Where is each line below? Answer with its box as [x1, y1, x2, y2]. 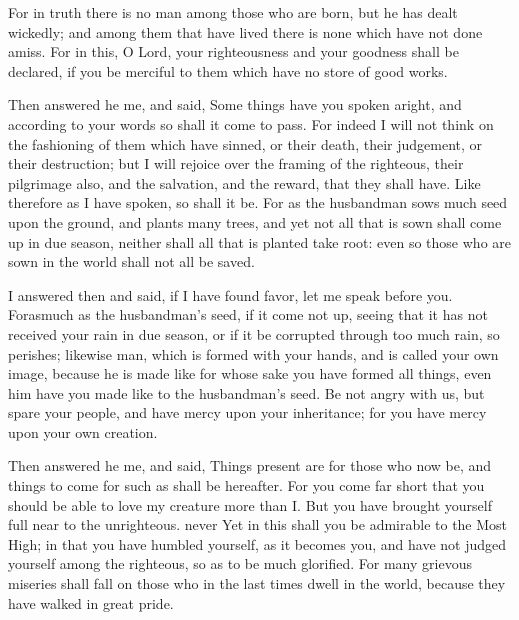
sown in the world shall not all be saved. [8, 251, 255, 272]
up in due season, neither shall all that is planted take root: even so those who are [8, 231, 512, 252]
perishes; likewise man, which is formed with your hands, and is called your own [8, 343, 499, 364]
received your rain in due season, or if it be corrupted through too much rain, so [8, 323, 500, 344]
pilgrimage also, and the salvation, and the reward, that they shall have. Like [8, 172, 481, 193]
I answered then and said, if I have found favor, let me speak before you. [8, 284, 453, 305]
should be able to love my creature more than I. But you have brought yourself [8, 494, 492, 515]
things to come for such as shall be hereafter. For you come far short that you [8, 475, 485, 496]
